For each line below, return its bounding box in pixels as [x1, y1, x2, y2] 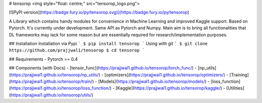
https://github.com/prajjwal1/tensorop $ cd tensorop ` [9, 48, 145, 53]
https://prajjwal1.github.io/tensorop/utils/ [10, 92, 92, 98]
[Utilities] [226, 85, 245, 91]
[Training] [229, 72, 249, 77]
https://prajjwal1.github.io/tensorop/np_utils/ [10, 72, 99, 77]
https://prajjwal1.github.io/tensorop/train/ [10, 78, 93, 84]
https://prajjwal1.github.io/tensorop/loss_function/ [10, 85, 110, 91]
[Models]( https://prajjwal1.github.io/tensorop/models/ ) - [98, 78, 210, 84]
